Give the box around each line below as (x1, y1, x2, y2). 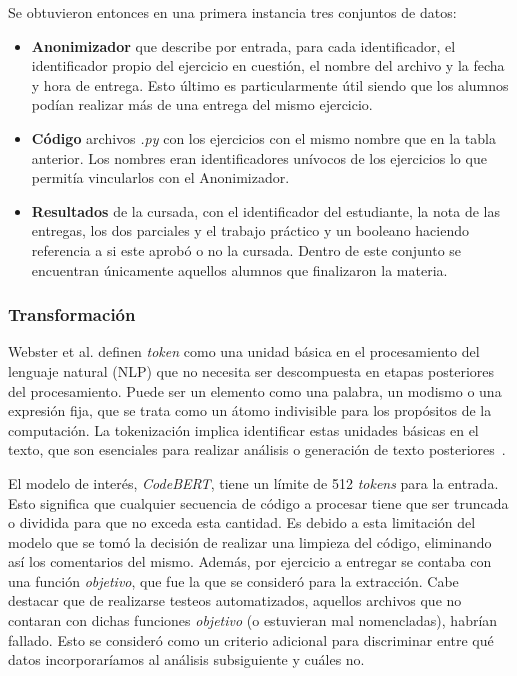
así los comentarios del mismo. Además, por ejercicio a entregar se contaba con (8, 551, 492, 572)
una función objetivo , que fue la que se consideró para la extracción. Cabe (8, 570, 459, 591)
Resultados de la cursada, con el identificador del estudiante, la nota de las (31, 200, 500, 221)
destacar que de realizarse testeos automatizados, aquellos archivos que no (8, 590, 462, 611)
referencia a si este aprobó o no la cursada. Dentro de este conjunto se (31, 239, 462, 260)
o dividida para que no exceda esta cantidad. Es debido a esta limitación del (8, 512, 476, 533)
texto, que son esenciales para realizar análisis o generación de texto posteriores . (8, 439, 506, 460)
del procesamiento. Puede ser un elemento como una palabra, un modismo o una (8, 380, 502, 401)
